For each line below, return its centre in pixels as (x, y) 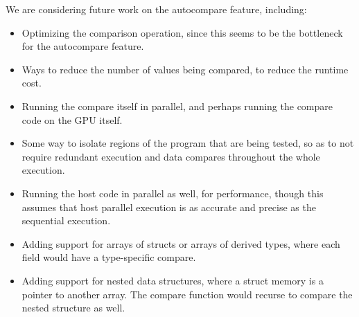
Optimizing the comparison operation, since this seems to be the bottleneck (182, 32)
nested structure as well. (73, 308)
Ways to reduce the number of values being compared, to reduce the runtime (185, 69)
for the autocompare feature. (83, 46)
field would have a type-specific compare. (109, 257)
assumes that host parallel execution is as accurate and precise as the (169, 207)
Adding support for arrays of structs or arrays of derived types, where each (181, 243)
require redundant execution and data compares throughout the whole (171, 156)
